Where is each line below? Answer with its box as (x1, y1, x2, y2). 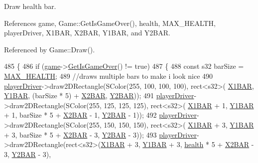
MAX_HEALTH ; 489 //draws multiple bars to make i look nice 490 (4, 70, 213, 81)
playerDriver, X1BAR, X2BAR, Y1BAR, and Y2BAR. (4, 27, 170, 38)
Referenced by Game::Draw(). (4, 44, 95, 54)
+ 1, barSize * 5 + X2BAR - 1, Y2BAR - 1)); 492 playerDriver (4, 110, 197, 120)
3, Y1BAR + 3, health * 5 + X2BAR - (134, 139, 254, 150)
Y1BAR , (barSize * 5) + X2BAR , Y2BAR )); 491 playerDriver (4, 90, 194, 101)
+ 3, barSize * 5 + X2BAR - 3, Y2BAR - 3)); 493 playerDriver (4, 129, 197, 140)
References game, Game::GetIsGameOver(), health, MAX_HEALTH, (4, 17, 216, 28)
